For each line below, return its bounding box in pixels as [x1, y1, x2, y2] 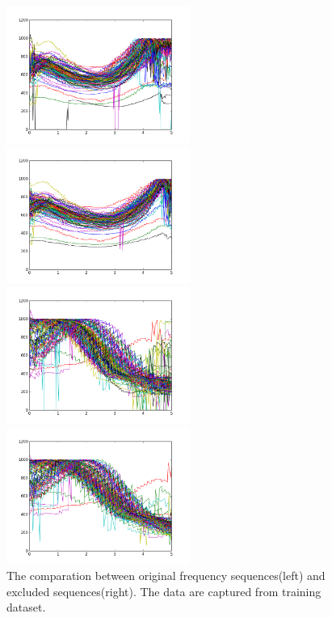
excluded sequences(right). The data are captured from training [6, 582, 321, 599]
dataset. [6, 599, 46, 616]
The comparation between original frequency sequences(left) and [6, 567, 326, 584]
